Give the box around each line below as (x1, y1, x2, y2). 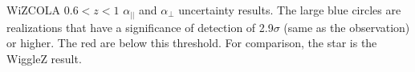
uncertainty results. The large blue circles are (178, 2, 401, 18)
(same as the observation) (283, 18, 410, 35)
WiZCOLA (6, 2, 61, 18)
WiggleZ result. (6, 50, 82, 66)
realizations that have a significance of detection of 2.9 (6, 18, 274, 35)
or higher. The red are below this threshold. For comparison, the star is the (6, 34, 377, 51)
